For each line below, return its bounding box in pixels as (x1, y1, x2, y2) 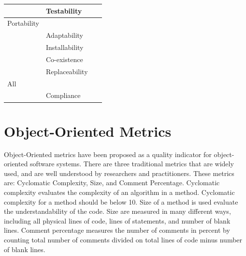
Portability (7, 18, 39, 28)
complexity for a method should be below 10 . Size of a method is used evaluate (4, 196, 238, 207)
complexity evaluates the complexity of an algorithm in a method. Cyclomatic (4, 187, 235, 197)
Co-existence (45, 54, 83, 64)
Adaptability (45, 30, 84, 40)
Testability (45, 5, 82, 16)
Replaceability (45, 66, 88, 76)
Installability (45, 42, 84, 52)
